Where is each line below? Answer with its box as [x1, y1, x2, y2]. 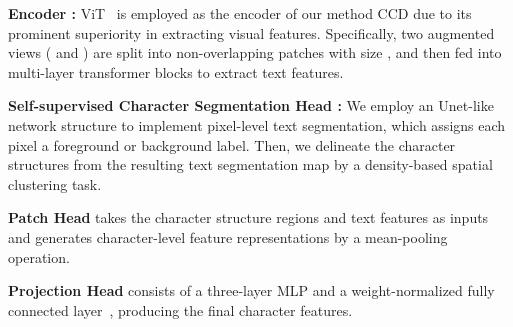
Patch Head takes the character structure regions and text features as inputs [8, 207, 489, 228]
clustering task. [8, 173, 102, 194]
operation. [8, 246, 70, 267]
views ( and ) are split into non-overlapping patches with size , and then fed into [8, 42, 502, 63]
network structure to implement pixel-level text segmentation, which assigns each [8, 114, 506, 135]
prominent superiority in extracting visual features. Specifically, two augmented [8, 22, 495, 43]
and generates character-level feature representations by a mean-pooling [8, 226, 448, 247]
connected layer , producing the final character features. [8, 299, 353, 320]
